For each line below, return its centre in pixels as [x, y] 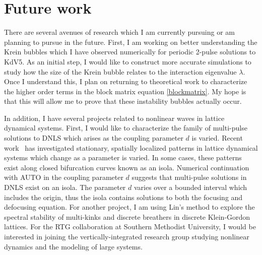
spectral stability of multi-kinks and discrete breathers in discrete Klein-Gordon [127, 216]
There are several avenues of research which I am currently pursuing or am [119, 32]
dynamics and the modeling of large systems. [73, 246]
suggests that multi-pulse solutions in [189, 177]
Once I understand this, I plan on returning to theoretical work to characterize [126, 81]
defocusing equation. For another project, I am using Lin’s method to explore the [129, 207]
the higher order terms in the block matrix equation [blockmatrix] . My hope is [125, 91]
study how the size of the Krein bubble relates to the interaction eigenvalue [120, 71]
